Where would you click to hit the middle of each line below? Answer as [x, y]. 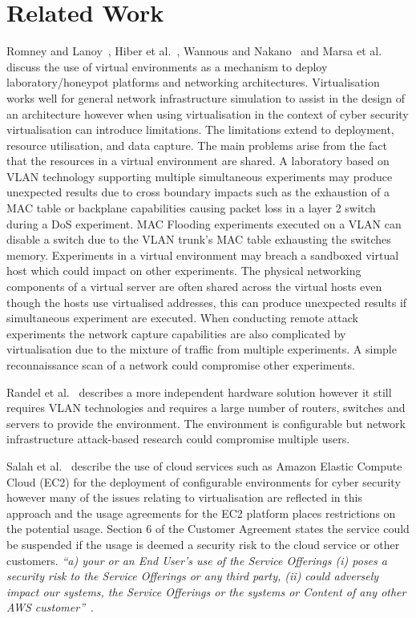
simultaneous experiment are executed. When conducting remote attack [182, 318]
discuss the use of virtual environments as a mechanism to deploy [167, 66]
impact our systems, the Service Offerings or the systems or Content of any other [206, 591]
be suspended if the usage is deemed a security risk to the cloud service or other [203, 544]
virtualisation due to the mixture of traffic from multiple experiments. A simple [202, 349]
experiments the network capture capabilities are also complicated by [176, 333]
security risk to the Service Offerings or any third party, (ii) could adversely [193, 576]
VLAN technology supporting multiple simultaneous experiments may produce [200, 176]
